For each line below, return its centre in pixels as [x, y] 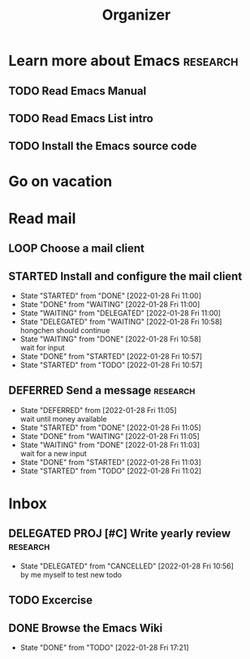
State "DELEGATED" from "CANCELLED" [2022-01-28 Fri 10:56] [127, 566]
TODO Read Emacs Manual [78, 91]
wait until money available [63, 419]
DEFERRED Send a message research [102, 391]
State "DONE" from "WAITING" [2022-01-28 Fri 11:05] [110, 436]
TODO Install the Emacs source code [103, 146]
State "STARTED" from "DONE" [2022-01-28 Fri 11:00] [110, 296]
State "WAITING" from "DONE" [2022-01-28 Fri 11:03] [110, 445]
